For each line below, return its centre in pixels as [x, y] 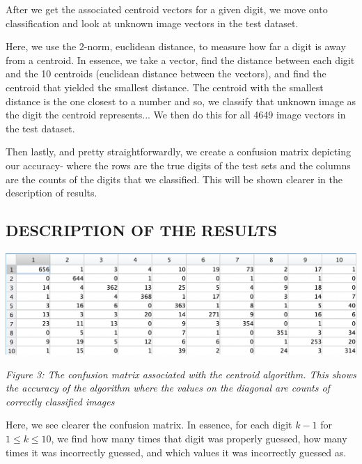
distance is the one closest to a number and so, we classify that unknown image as [181, 101]
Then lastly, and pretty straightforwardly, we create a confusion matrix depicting [178, 152]
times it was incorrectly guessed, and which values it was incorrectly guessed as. [176, 452]
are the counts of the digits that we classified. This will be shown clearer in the [174, 179]
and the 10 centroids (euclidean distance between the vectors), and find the [166, 74]
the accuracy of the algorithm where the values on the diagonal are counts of [168, 388]
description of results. [52, 193]
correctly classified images [60, 401]
